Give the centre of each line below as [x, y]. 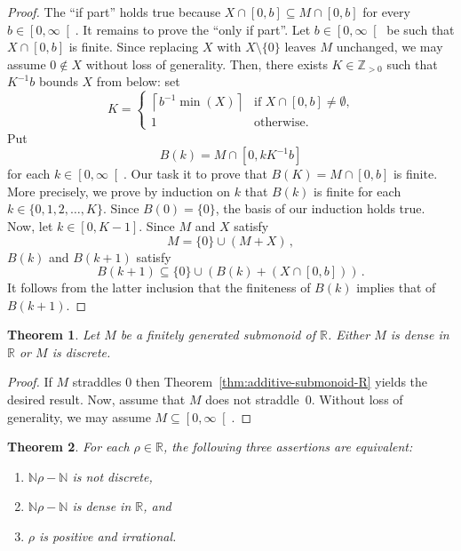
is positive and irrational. [108, 536]
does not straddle [252, 399]
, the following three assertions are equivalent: [288, 447]
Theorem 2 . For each [68, 447]
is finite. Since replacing [134, 47]
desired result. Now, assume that [96, 399]
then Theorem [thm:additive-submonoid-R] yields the [282, 382]
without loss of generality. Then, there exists [207, 64]
